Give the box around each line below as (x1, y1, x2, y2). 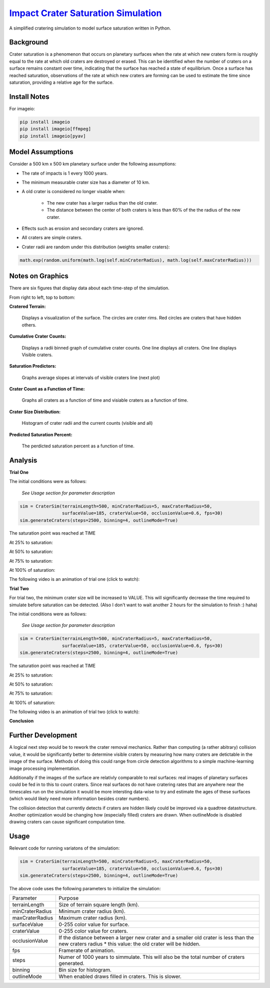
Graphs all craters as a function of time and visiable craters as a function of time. (21, 397, 188, 403)
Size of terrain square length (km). (58, 901, 139, 908)
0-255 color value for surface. (58, 921, 129, 928)
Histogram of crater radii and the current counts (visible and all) (21, 420, 153, 426)
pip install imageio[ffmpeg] (19, 126, 91, 132)
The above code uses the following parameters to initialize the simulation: (9, 885, 161, 891)
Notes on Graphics (9, 272, 68, 280)
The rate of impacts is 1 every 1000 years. (21, 170, 108, 176)
